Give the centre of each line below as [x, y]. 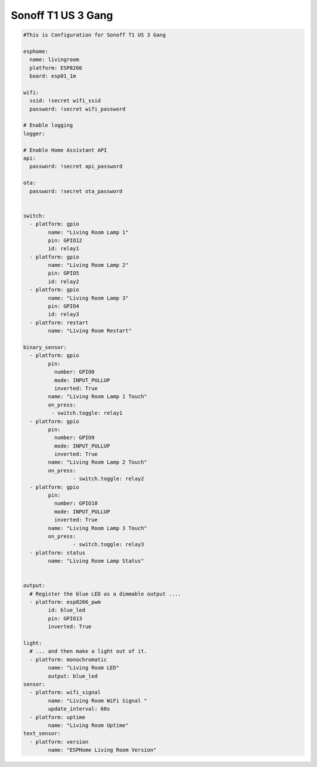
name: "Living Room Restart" [90, 331]
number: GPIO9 [74, 438]
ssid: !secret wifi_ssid [65, 101]
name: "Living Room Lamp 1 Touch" [97, 397]
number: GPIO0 [74, 372]
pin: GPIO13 [65, 618]
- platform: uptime [58, 717]
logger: [34, 133]
